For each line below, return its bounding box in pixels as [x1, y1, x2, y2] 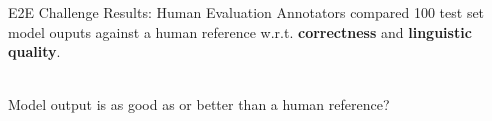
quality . [8, 41, 61, 62]
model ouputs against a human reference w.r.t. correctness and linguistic [8, 21, 472, 42]
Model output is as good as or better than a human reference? [8, 94, 390, 115]
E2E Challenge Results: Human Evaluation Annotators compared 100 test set [8, 2, 485, 22]
